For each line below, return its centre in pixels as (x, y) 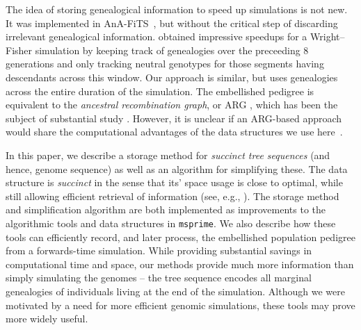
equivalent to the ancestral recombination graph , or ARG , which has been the (172, 105)
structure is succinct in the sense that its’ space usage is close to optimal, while (174, 182)
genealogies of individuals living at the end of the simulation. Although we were (175, 291)
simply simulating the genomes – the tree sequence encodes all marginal (159, 278)
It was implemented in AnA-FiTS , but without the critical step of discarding (172, 23)
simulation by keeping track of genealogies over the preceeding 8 (172, 50)
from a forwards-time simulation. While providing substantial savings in (159, 250)
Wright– (328, 36)
